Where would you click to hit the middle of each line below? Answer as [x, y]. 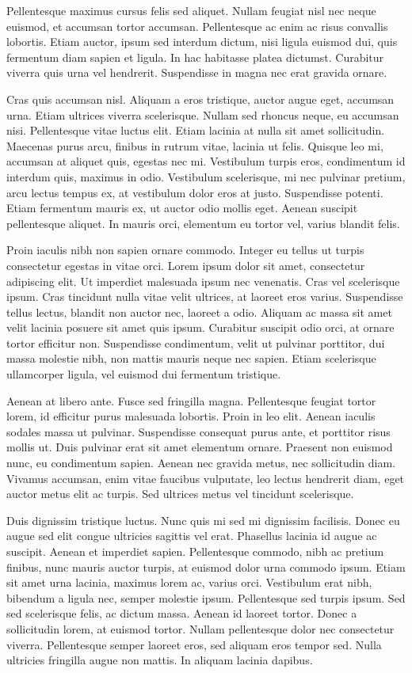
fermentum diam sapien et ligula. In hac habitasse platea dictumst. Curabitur [195, 57]
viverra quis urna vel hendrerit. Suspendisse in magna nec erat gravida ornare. [197, 72]
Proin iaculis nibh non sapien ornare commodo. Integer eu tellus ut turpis [185, 250]
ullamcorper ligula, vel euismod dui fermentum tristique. [144, 374]
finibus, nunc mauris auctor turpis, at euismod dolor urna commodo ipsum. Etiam [206, 567]
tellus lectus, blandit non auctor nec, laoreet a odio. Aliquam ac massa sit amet [199, 312]
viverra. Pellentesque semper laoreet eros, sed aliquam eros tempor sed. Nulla [194, 644]
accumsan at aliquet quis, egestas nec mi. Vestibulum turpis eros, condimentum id [206, 161]
